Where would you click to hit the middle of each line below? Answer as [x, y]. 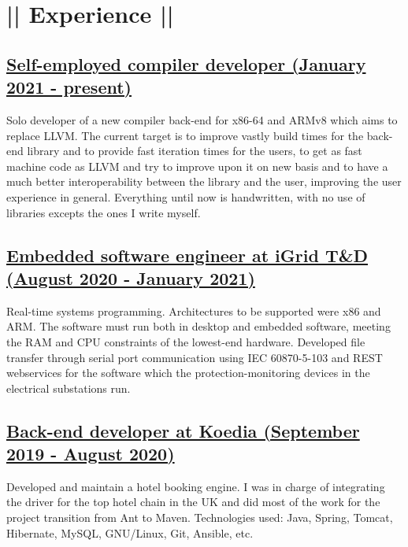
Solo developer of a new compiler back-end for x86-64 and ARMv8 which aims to [202, 119]
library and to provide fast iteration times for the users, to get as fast [195, 151]
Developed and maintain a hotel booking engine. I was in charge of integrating [196, 486]
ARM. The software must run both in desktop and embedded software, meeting [198, 326]
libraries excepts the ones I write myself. [104, 212]
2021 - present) [69, 87]
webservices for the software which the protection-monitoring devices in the [188, 373]
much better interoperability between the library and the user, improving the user [204, 181]
